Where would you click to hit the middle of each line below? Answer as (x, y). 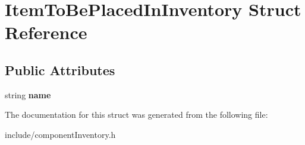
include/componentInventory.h (60, 134)
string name (28, 94)
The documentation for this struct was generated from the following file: (136, 115)
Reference (46, 32)
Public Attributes (60, 70)
